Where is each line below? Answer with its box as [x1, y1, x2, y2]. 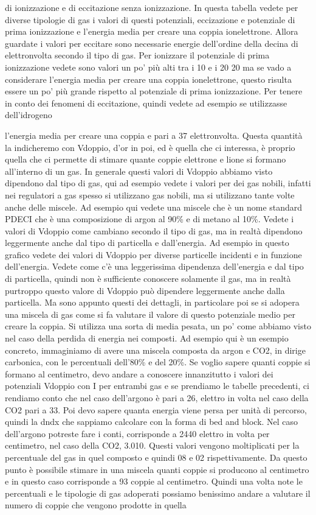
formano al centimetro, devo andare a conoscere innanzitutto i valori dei [5, 367, 273, 380]
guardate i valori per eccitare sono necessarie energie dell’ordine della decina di [5, 37, 298, 49]
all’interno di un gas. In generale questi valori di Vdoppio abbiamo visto [5, 164, 273, 177]
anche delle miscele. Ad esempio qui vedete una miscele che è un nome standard [5, 200, 303, 213]
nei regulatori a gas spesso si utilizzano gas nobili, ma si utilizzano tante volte [5, 188, 295, 201]
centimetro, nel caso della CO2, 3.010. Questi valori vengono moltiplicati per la [5, 439, 300, 452]
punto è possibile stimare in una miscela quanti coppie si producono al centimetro [5, 463, 309, 475]
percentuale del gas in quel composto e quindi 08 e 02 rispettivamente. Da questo [5, 450, 307, 463]
